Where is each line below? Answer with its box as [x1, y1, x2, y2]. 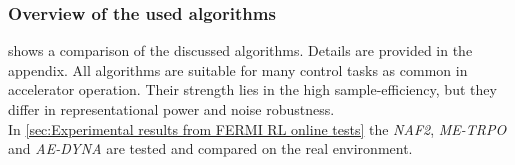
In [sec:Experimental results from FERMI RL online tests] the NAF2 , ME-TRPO [8, 118, 507, 139]
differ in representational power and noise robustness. [8, 99, 335, 119]
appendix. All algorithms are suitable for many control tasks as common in [8, 59, 468, 80]
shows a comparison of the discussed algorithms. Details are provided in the [8, 40, 473, 61]
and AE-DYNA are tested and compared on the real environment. [8, 138, 413, 159]
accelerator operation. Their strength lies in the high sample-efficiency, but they [8, 79, 497, 100]
